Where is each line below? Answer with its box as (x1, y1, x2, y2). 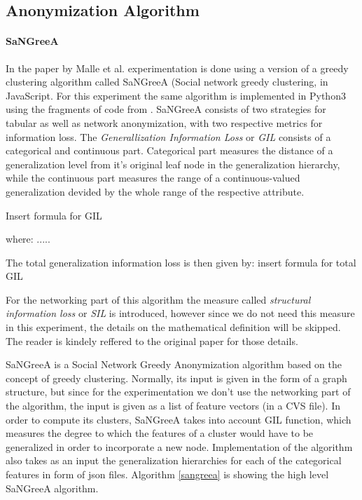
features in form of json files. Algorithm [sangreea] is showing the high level (6, 467, 329, 482)
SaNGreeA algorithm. (6, 480, 99, 495)
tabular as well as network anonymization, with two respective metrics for (6, 115, 323, 130)
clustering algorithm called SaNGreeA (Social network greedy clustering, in (6, 74, 328, 89)
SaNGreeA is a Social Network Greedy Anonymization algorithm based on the (6, 357, 342, 372)
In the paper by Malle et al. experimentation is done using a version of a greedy (6, 60, 349, 75)
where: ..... (6, 231, 50, 246)
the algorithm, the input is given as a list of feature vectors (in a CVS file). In (6, 398, 340, 413)
